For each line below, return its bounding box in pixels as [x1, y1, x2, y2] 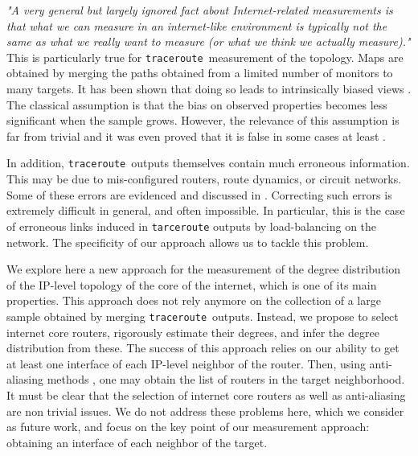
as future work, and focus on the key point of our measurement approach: [6, 418, 370, 435]
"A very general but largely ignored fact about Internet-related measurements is [6, 2, 393, 18]
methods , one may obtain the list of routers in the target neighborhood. [47, 371, 405, 388]
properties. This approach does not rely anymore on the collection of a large [6, 292, 381, 309]
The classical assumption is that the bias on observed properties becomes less [6, 96, 387, 113]
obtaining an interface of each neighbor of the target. [6, 433, 268, 450]
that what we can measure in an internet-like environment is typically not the [6, 17, 387, 34]
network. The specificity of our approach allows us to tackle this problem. [6, 233, 369, 250]
